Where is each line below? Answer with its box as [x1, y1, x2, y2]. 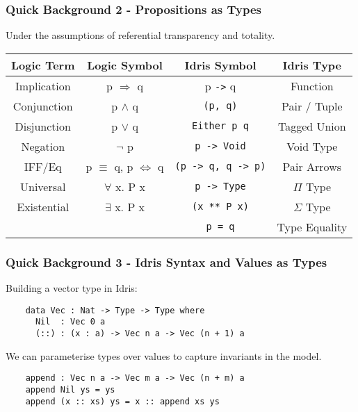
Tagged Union [277, 117, 346, 134]
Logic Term [11, 56, 75, 73]
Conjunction [13, 97, 73, 114]
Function [291, 77, 334, 94]
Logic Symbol [87, 56, 163, 73]
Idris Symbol [184, 56, 257, 73]
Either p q [192, 120, 249, 132]
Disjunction [15, 117, 71, 134]
